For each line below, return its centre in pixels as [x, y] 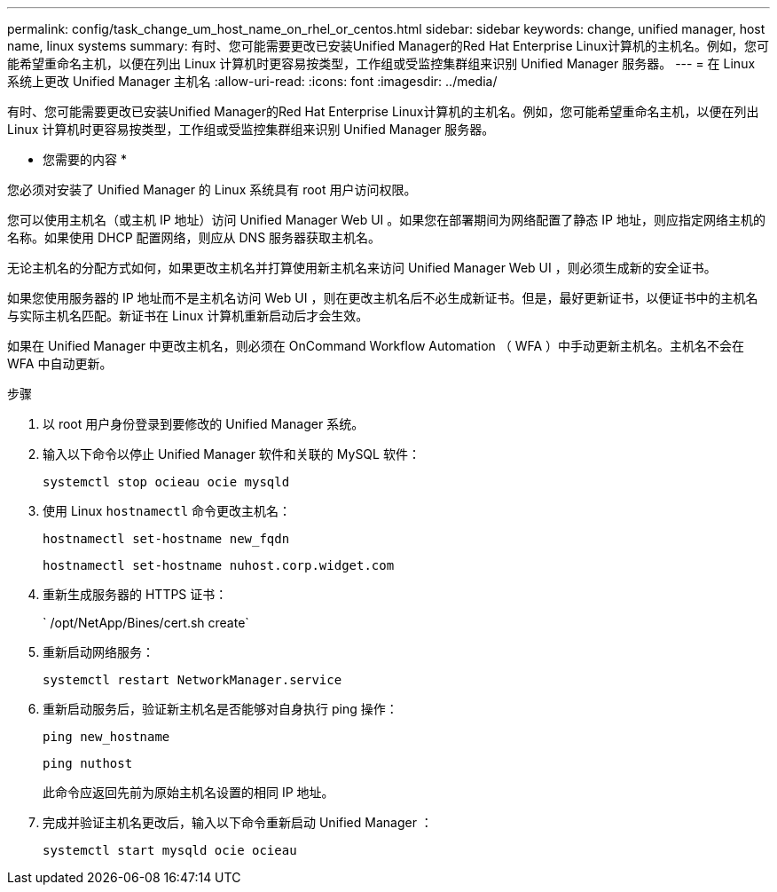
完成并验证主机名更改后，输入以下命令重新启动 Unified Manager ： [238, 822]
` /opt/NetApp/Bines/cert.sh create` [146, 623]
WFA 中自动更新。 [60, 363]
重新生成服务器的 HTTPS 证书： [135, 594]
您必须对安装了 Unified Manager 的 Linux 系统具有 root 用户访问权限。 [212, 189]
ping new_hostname [106, 737]
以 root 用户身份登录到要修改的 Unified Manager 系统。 [204, 424]
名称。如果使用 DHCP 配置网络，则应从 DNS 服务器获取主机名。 [194, 237]
